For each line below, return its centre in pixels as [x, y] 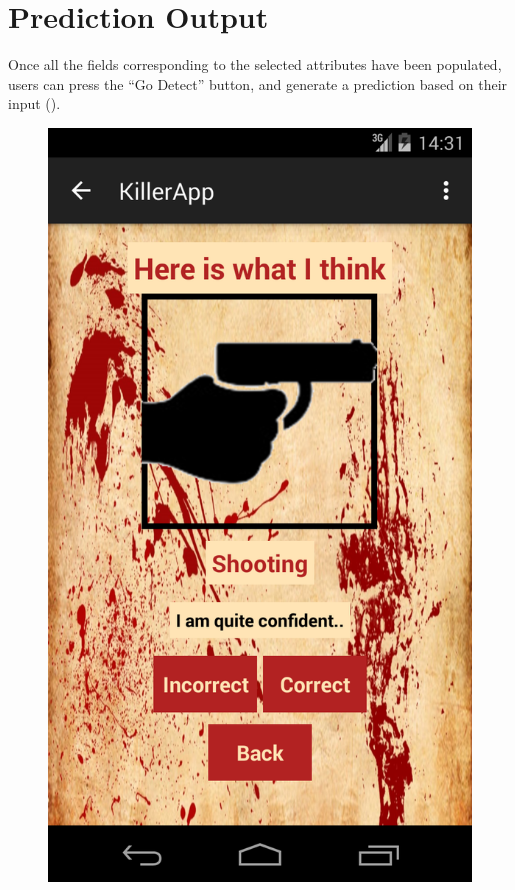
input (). [34, 103]
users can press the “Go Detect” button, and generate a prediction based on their [258, 83]
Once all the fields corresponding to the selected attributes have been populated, [255, 64]
